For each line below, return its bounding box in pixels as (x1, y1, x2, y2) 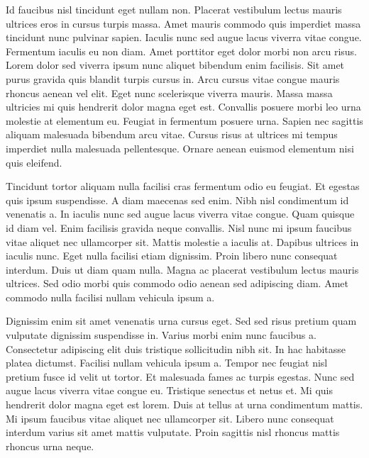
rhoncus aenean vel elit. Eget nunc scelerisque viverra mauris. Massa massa (6, 85, 333, 100)
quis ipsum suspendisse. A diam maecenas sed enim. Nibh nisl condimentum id (6, 192, 349, 207)
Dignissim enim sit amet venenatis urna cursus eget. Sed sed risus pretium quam (6, 313, 357, 328)
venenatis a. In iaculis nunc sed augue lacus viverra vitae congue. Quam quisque (6, 206, 355, 221)
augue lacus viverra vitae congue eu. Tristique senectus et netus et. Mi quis (6, 383, 333, 398)
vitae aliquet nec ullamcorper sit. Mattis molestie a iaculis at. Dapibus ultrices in (6, 234, 359, 249)
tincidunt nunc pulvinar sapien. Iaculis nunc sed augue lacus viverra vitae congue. (6, 30, 362, 45)
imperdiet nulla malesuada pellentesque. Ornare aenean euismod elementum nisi (6, 140, 354, 155)
